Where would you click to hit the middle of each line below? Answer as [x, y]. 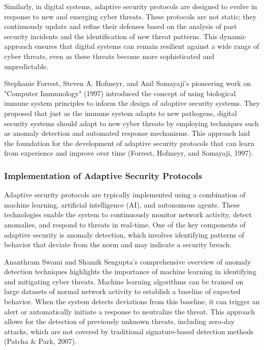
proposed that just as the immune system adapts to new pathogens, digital [121, 113]
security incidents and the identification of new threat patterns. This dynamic [125, 36]
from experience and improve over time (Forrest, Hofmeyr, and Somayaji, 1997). [129, 153]
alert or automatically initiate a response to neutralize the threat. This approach [129, 311]
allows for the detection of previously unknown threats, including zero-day [120, 321]
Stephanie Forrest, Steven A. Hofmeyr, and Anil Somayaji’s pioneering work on [127, 83]
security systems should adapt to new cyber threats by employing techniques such [131, 123]
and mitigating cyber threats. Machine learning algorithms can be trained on [124, 281]
